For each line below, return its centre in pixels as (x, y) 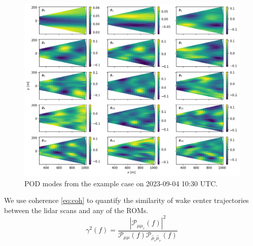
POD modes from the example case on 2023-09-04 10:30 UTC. (121, 183)
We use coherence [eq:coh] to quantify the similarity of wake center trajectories (126, 200)
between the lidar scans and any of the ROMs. (76, 210)
